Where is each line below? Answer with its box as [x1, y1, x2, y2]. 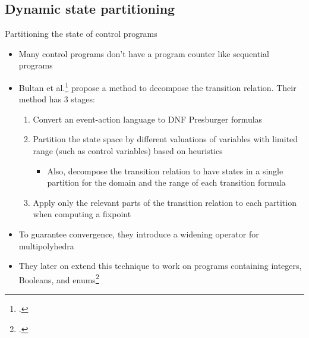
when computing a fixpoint [33, 208, 131, 220]
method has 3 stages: [18, 93, 95, 105]
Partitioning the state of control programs [5, 27, 157, 40]
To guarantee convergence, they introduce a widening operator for [18, 227, 259, 240]
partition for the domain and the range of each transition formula [47, 176, 286, 189]
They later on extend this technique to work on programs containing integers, [18, 259, 302, 272]
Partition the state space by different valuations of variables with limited [33, 133, 298, 145]
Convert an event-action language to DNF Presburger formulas [33, 112, 263, 125]
